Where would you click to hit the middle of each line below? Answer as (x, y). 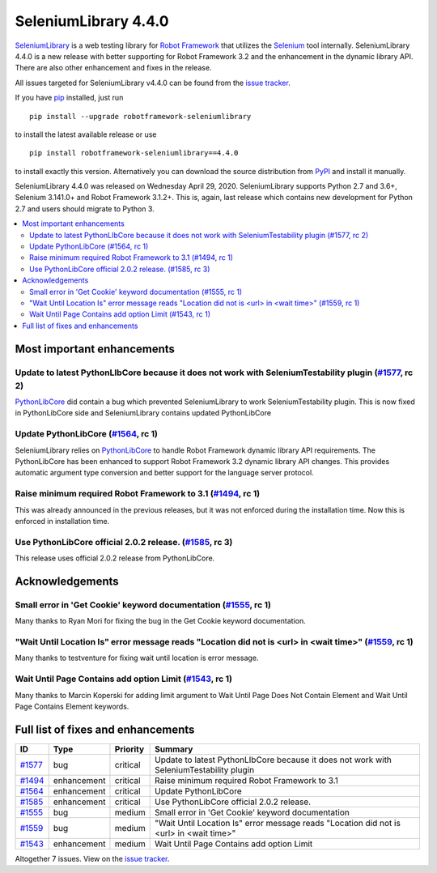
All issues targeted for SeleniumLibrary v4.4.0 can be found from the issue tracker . (153, 83)
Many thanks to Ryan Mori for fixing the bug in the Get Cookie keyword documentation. (161, 621)
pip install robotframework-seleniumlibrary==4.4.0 (134, 153)
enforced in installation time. (62, 521)
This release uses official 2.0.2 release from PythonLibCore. (115, 558)
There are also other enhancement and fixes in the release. (113, 68)
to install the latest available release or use (86, 134)
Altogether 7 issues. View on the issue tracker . (92, 858)
